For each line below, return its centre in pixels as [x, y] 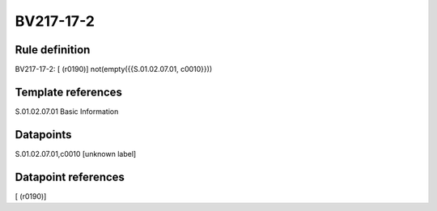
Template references [69, 92]
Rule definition [53, 50]
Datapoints [43, 135]
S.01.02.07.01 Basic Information [67, 111]
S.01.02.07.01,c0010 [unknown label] [76, 154]
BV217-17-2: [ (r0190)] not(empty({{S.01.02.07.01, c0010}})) [114, 70]
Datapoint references [70, 177]
